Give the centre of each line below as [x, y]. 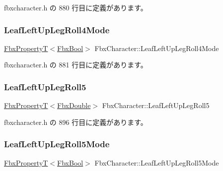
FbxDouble [74, 105]
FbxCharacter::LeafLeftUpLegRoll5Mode [157, 162]
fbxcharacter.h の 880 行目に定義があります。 [76, 7]
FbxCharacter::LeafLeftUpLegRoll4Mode [157, 48]
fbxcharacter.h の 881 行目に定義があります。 [76, 65]
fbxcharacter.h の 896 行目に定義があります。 [76, 122]
